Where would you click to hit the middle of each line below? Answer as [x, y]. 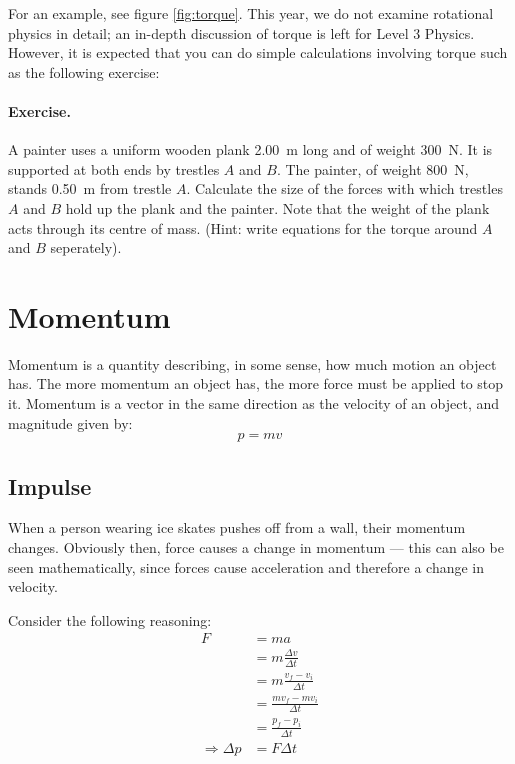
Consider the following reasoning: [110, 619]
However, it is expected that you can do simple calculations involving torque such [258, 52]
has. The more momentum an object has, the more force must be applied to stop [256, 383]
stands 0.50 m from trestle [90, 188]
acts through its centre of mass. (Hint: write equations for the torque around [243, 227]
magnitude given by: [70, 422]
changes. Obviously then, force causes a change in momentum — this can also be [256, 547]
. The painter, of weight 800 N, [372, 168]
